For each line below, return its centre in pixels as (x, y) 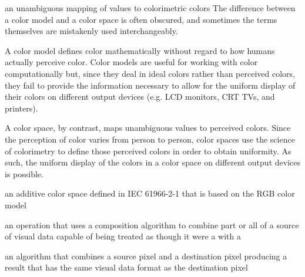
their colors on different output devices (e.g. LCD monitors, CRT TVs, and (140, 97)
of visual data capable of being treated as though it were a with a (123, 236)
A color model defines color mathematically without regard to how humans (140, 50)
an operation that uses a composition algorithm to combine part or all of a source (152, 224)
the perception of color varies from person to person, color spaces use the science (150, 139)
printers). (21, 108)
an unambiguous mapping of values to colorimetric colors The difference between (150, 8)
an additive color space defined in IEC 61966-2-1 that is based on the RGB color (150, 193)
